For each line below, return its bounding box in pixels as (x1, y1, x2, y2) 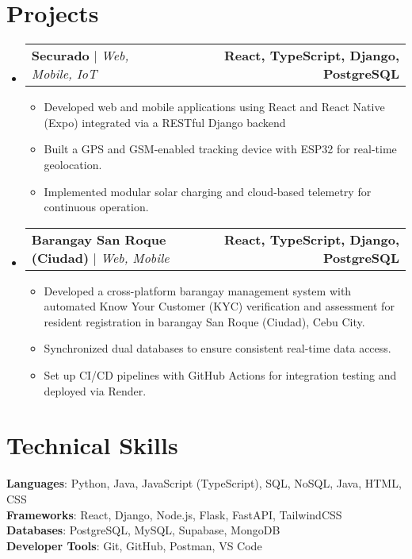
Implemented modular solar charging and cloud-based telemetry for (44, 183, 372, 199)
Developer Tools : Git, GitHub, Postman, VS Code (6, 537, 262, 553)
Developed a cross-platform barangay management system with (44, 282, 352, 299)
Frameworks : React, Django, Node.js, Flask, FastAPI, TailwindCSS (6, 506, 342, 522)
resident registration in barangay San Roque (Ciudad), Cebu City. (44, 313, 365, 330)
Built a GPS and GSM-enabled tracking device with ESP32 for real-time (44, 141, 397, 157)
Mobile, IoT (31, 64, 97, 83)
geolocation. (44, 156, 102, 172)
